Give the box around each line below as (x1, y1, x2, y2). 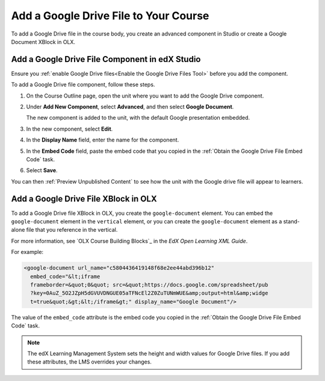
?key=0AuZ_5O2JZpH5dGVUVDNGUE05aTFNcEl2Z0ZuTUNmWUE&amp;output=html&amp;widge (30, 290, 268, 297)
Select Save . (26, 167, 58, 174)
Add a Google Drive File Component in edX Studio (11, 54, 201, 64)
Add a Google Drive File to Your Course (11, 9, 209, 22)
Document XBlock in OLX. (11, 38, 75, 45)
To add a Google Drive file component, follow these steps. (11, 81, 155, 88)
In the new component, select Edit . (26, 125, 113, 132)
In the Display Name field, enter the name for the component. (26, 136, 179, 144)
